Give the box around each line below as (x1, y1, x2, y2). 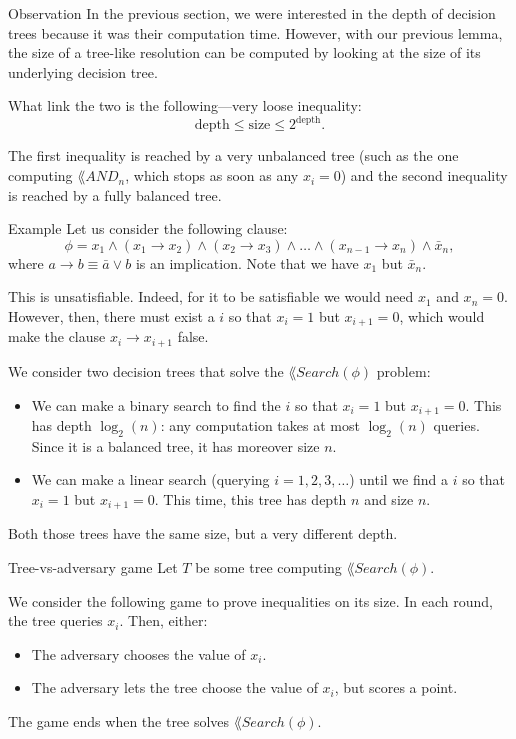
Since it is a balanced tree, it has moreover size (31, 435, 320, 456)
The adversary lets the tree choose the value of (31, 677, 318, 698)
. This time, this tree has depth (154, 488, 347, 509)
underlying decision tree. (8, 61, 158, 82)
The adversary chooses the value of (31, 643, 246, 664)
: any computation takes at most (160, 414, 360, 435)
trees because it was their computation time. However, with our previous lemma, (8, 22, 503, 43)
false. (177, 326, 209, 347)
